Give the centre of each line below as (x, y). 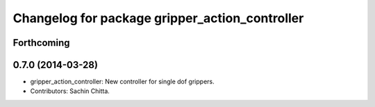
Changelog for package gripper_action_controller (158, 18)
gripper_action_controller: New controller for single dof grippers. (122, 82)
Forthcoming (41, 43)
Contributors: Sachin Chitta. (70, 91)
